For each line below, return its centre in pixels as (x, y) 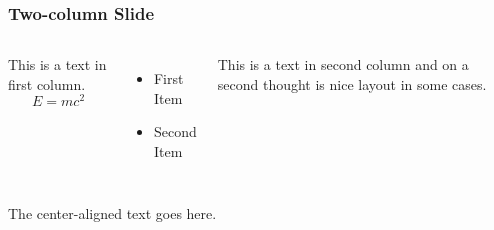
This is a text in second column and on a (343, 64)
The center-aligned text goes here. (112, 212)
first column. (47, 83)
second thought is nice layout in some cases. (352, 83)
